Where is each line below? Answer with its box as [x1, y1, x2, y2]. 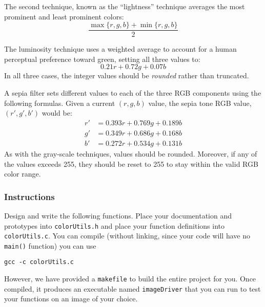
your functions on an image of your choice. [4, 293, 138, 304]
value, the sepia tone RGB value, [148, 97, 252, 108]
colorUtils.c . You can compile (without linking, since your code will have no [4, 230, 250, 241]
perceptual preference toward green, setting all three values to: [4, 53, 200, 64]
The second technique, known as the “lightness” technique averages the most [4, 1, 245, 11]
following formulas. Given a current [4, 97, 115, 108]
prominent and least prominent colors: [4, 11, 124, 21]
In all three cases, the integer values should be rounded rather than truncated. [4, 70, 249, 81]
